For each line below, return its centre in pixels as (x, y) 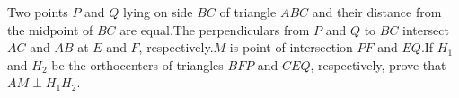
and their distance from (377, 12)
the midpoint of (50, 29)
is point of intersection (291, 47)
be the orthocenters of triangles (137, 64)
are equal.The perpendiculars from (215, 29)
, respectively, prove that (378, 64)
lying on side (158, 12)
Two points (38, 12)
